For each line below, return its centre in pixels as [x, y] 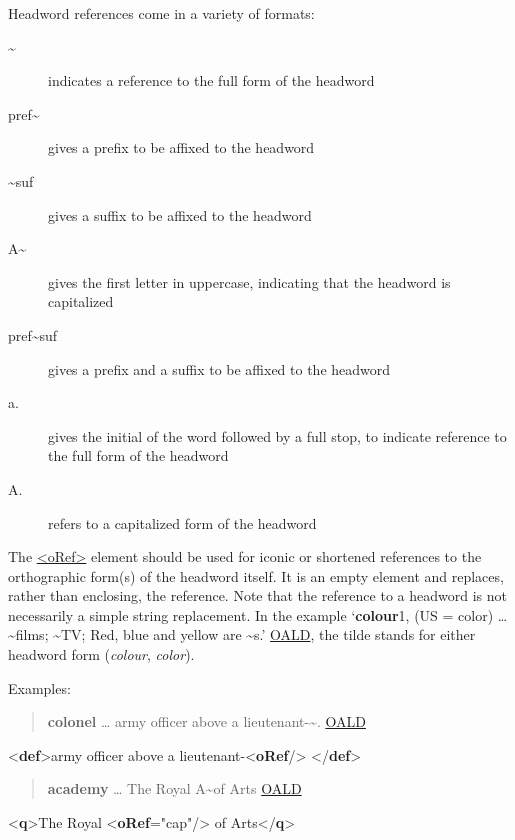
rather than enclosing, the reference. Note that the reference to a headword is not [257, 595]
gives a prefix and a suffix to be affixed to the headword [219, 368]
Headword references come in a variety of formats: [161, 13]
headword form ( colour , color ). [101, 654]
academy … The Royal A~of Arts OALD [174, 788]
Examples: [39, 687]
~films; [28, 634]
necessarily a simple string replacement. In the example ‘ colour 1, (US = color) [251, 614]
